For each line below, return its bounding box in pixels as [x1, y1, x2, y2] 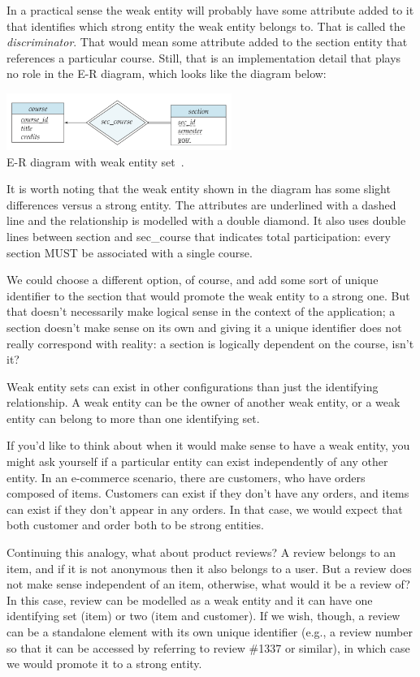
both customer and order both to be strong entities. [6, 516, 264, 533]
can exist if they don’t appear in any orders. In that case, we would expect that [6, 500, 403, 517]
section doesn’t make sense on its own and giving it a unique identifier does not [6, 318, 402, 335]
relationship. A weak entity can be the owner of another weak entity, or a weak [6, 394, 401, 411]
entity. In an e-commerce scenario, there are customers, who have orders [6, 468, 366, 485]
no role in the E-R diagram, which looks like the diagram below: [6, 65, 327, 82]
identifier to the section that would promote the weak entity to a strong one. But [6, 287, 410, 304]
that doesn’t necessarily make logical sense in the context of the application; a [6, 303, 396, 320]
